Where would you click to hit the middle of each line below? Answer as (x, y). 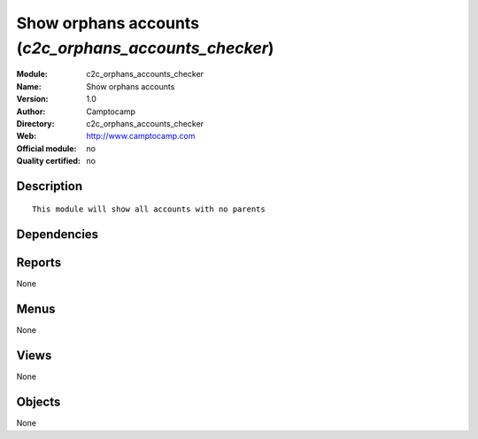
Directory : (35, 123)
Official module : (46, 148)
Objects (39, 402)
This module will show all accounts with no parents (149, 209)
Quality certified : (49, 161)
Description (50, 186)
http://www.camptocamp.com (141, 136)
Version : (32, 99)
